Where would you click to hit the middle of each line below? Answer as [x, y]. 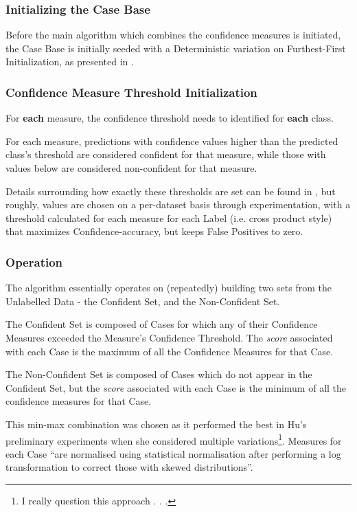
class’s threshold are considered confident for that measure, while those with [166, 154]
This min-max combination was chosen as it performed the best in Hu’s [156, 424]
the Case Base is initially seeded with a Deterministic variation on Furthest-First [176, 48]
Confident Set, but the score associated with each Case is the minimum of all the [176, 387]
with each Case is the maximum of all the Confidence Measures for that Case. [170, 351]
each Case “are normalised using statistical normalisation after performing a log [173, 453]
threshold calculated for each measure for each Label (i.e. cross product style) [169, 218]
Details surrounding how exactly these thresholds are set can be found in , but [171, 191]
